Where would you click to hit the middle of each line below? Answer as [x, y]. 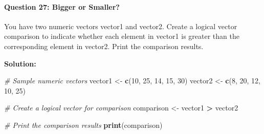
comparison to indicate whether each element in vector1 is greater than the [122, 36]
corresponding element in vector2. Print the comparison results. [104, 46]
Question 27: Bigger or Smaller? [62, 6]
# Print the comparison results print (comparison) [83, 125]
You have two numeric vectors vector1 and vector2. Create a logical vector [121, 26]
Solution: [20, 63]
